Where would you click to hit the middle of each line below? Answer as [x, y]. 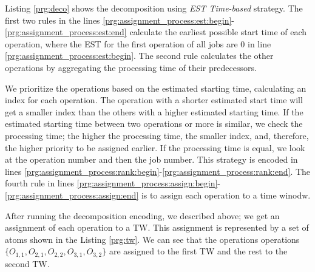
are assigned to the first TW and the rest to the [198, 251]
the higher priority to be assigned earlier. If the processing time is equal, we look [155, 147]
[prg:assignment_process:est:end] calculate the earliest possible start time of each [156, 32]
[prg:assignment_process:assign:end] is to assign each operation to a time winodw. [158, 195]
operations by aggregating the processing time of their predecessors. [131, 67]
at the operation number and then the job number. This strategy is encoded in [151, 159]
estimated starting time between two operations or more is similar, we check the [154, 124]
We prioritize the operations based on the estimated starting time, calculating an [156, 88]
